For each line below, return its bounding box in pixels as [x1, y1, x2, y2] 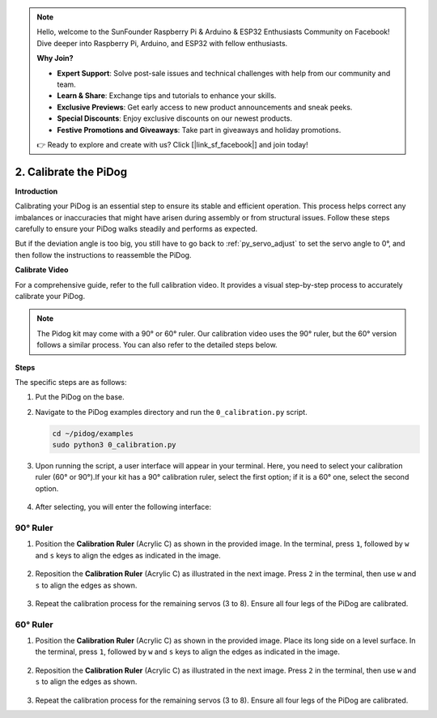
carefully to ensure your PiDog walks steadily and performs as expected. [15, 224, 258, 233]
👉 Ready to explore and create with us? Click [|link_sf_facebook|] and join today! [36, 139, 308, 149]
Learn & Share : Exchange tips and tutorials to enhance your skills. [57, 91, 277, 100]
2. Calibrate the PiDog [15, 165, 128, 178]
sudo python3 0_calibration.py [52, 440, 177, 450]
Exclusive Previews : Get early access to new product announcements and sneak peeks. [57, 102, 353, 112]
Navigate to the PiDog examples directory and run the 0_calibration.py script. [35, 407, 308, 417]
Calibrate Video [15, 265, 69, 275]
